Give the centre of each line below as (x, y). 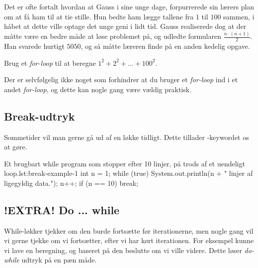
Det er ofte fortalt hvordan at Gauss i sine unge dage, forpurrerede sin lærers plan (129, 6)
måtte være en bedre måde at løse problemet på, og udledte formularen (113, 36)
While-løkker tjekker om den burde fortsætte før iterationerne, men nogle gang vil (129, 230)
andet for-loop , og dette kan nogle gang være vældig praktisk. (98, 89)
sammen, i (239, 16)
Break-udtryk (40, 116)
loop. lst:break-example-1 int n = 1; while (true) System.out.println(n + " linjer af (129, 173)
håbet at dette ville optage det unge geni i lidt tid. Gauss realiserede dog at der (125, 26)
